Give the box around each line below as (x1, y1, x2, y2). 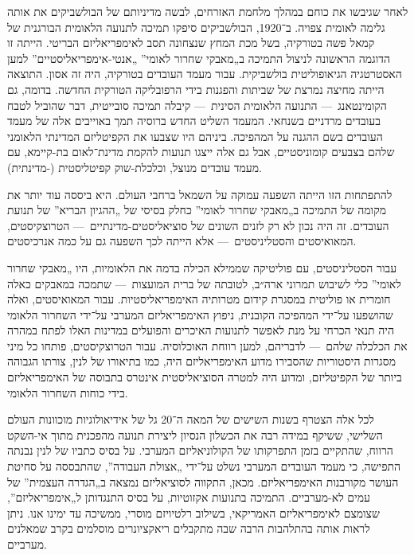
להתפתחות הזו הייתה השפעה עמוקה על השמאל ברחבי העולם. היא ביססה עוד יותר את (7, 186, 393, 202)
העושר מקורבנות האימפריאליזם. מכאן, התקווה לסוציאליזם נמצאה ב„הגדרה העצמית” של (7, 473, 399, 490)
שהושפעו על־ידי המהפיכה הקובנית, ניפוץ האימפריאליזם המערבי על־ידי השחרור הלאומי (7, 306, 393, 322)
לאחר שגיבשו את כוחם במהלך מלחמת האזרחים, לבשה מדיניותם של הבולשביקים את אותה (7, 3, 408, 19)
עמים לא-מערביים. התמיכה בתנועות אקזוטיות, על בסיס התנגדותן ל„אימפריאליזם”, (7, 489, 370, 506)
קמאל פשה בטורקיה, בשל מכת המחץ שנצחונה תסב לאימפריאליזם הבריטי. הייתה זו (7, 34, 375, 51)
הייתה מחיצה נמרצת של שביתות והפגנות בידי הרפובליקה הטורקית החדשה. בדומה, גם (7, 80, 385, 97)
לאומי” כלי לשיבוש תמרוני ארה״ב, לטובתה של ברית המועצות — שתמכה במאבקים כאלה (7, 275, 401, 291)
